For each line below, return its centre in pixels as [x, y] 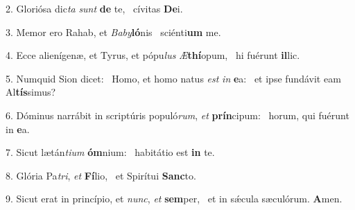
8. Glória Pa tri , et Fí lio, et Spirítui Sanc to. [101, 175]
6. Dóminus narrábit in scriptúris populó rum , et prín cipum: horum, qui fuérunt [177, 115]
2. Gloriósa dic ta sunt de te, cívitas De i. [94, 8]
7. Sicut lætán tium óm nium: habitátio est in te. [110, 152]
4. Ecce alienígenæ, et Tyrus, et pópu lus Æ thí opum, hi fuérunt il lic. [153, 55]
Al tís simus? [31, 92]
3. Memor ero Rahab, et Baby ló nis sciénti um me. [113, 32]
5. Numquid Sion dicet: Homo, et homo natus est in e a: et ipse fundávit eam [173, 78]
